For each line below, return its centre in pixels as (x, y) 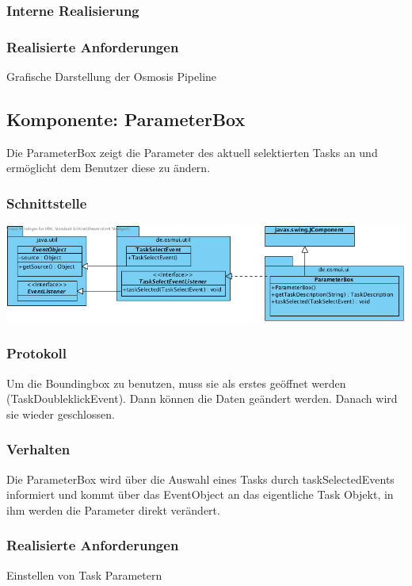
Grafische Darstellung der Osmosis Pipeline (112, 77)
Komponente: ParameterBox (126, 119)
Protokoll (36, 353)
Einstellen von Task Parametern (84, 575)
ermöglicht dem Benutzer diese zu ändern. (109, 168)
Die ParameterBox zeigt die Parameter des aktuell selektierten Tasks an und (192, 152)
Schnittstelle (47, 203)
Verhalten (38, 449)
